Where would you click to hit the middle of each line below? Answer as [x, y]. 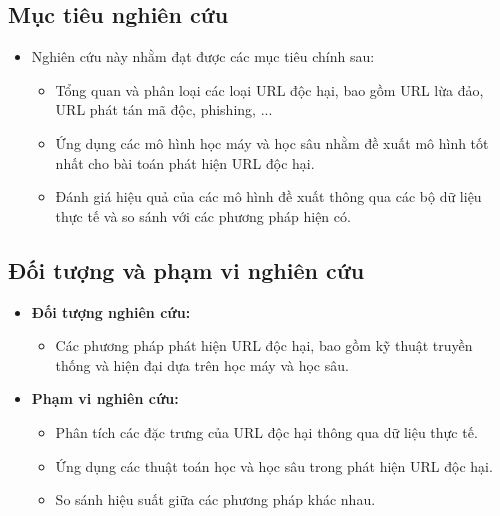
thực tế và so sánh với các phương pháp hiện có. [203, 215]
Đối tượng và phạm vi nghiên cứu [186, 269]
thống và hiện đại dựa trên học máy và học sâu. [202, 364]
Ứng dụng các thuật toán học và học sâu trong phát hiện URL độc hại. [274, 465]
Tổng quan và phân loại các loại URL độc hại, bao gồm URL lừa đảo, [269, 89]
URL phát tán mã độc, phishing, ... [164, 109]
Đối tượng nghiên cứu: [111, 311]
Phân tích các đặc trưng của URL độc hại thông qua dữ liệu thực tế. [266, 431]
